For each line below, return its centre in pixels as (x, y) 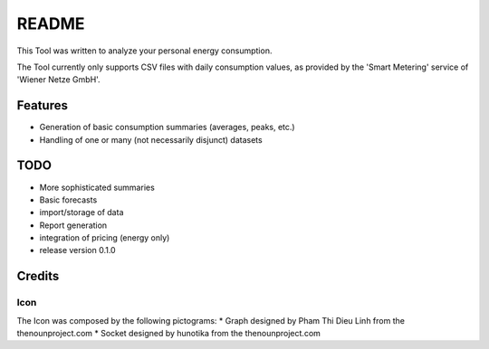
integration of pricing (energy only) (105, 238)
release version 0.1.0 (78, 250)
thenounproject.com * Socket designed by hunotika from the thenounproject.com (169, 334)
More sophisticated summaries (97, 187)
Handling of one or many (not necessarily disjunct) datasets (151, 139)
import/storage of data (81, 212)
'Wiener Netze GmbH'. (58, 80)
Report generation (73, 225)
